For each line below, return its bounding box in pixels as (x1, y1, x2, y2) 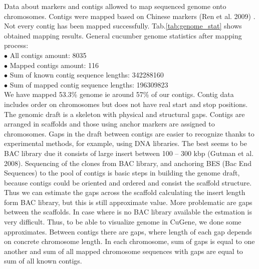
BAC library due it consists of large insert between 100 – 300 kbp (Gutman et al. (4, 147, 254, 158)
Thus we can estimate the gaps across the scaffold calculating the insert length (4, 187, 245, 197)
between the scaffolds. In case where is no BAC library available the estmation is (4, 206, 252, 217)
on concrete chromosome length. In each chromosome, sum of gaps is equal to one (4, 236, 255, 246)
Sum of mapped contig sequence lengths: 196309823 (10, 79, 168, 89)
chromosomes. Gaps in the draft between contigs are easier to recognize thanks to (4, 128, 254, 138)
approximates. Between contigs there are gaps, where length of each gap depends (4, 226, 252, 236)
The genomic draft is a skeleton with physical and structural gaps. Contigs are (4, 108, 245, 119)
